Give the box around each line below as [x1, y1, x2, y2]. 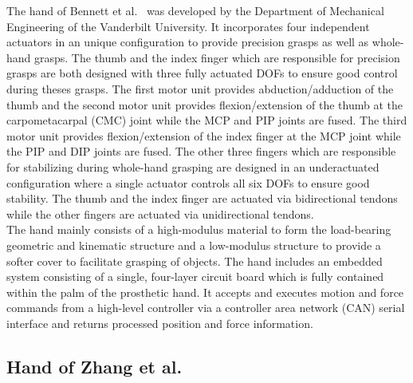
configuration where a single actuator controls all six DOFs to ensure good [6, 174, 370, 191]
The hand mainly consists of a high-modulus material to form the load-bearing [6, 221, 391, 238]
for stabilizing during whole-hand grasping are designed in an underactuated [6, 158, 380, 175]
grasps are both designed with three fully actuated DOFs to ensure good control [6, 65, 398, 81]
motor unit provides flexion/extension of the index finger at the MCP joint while [6, 127, 401, 144]
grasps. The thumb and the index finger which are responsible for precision [34, 49, 400, 65]
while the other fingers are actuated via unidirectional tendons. [6, 205, 314, 222]
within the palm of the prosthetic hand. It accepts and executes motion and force [6, 283, 404, 300]
